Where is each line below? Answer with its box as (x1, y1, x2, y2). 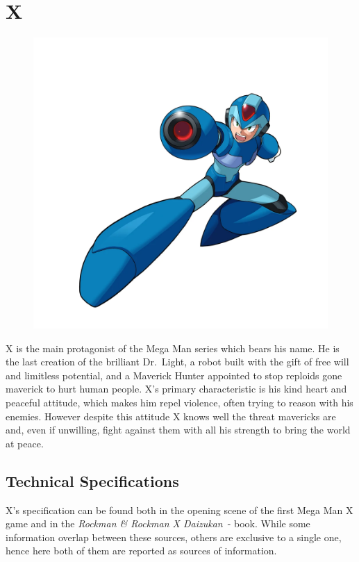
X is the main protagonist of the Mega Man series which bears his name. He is (6, 340, 340, 355)
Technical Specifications (6, 470, 179, 491)
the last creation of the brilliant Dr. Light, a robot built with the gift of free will (6, 354, 349, 369)
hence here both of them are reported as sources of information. (6, 543, 277, 558)
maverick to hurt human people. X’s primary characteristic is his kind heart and (6, 381, 347, 396)
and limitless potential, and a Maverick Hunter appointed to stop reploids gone (6, 367, 342, 382)
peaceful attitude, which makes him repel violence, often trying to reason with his (6, 395, 353, 409)
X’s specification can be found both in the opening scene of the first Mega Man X (6, 502, 353, 517)
